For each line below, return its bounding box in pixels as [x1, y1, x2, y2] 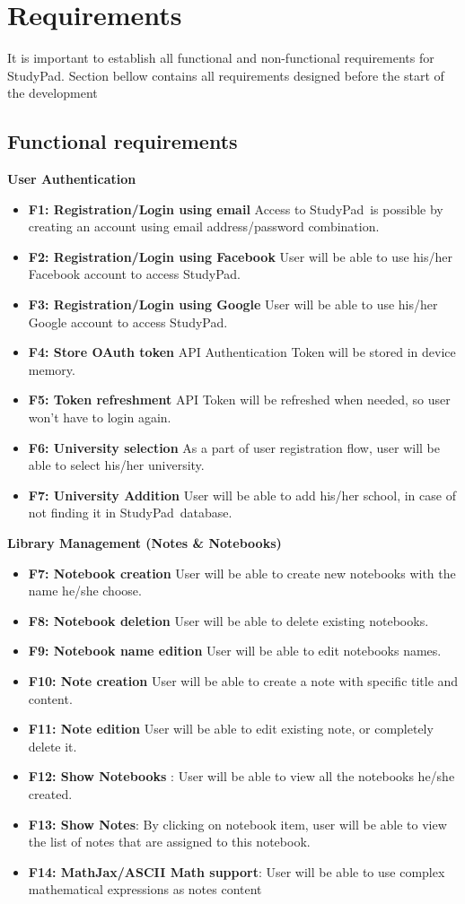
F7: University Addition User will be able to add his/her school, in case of [28, 485, 456, 504]
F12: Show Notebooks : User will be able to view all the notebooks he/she [28, 767, 455, 786]
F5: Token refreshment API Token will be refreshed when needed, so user [28, 390, 451, 409]
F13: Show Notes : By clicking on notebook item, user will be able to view [28, 814, 447, 833]
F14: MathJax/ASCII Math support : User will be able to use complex [28, 862, 445, 881]
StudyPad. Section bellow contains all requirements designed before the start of [7, 65, 444, 84]
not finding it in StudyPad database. [28, 503, 232, 522]
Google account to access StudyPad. [28, 312, 228, 331]
